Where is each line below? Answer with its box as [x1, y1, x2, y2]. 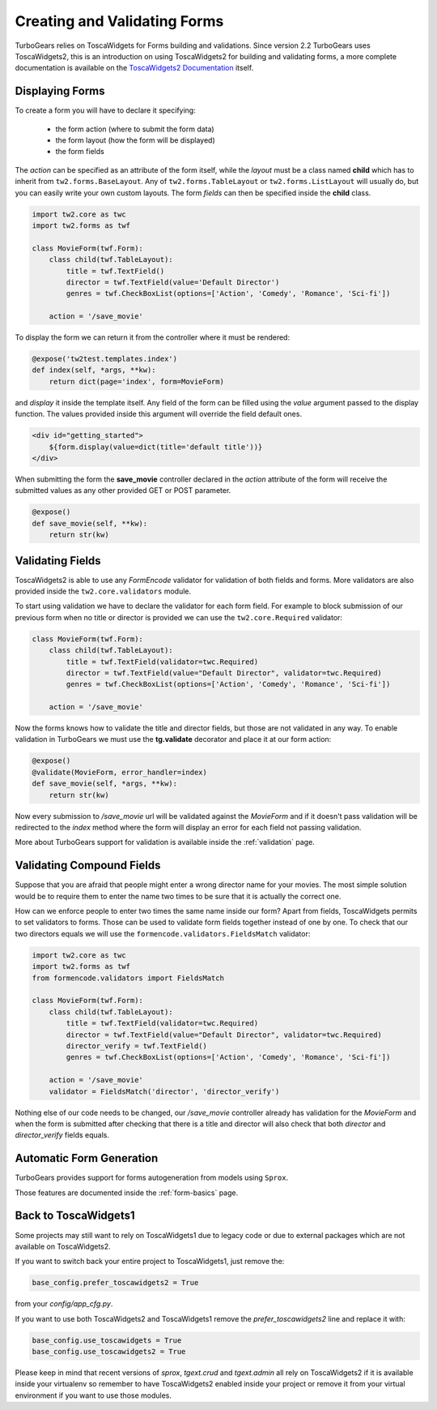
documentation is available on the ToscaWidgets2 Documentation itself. [15, 63, 254, 73]
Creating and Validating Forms [15, 12, 224, 30]
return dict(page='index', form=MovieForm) [49, 377, 224, 386]
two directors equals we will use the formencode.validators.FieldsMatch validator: [15, 928, 311, 938]
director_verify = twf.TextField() [66, 1041, 208, 1050]
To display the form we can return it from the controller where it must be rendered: [15, 332, 291, 342]
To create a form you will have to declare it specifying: [15, 105, 196, 115]
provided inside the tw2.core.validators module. [15, 586, 192, 596]
